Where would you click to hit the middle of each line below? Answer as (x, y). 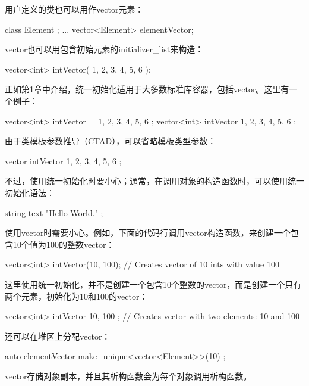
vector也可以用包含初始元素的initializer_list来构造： (104, 49)
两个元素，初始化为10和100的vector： (76, 296)
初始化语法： (30, 192)
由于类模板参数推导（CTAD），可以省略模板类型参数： (111, 141)
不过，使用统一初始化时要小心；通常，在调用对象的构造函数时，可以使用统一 (154, 181)
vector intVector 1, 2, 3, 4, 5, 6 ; (63, 161)
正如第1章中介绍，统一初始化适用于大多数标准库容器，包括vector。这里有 (147, 89)
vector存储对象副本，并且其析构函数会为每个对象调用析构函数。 (128, 376)
